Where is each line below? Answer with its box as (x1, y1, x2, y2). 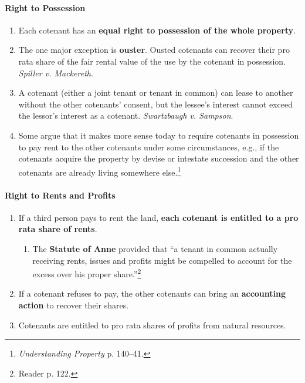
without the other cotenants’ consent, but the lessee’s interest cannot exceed (18, 98, 293, 110)
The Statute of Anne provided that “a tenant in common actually (32, 242, 278, 254)
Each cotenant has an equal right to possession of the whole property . (18, 23, 296, 36)
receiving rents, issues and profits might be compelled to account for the (32, 254, 292, 266)
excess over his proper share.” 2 (32, 266, 141, 280)
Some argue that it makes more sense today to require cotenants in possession (18, 129, 299, 141)
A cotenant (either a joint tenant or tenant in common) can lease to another (18, 86, 293, 99)
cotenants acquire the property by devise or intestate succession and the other (18, 152, 299, 164)
